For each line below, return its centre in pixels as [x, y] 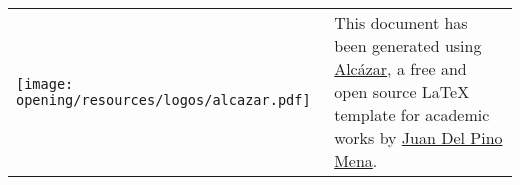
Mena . [356, 160]
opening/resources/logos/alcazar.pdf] [163, 99]
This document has [401, 22]
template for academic [412, 114]
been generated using [408, 45]
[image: [45, 83]
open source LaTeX [402, 91]
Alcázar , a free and [400, 68]
